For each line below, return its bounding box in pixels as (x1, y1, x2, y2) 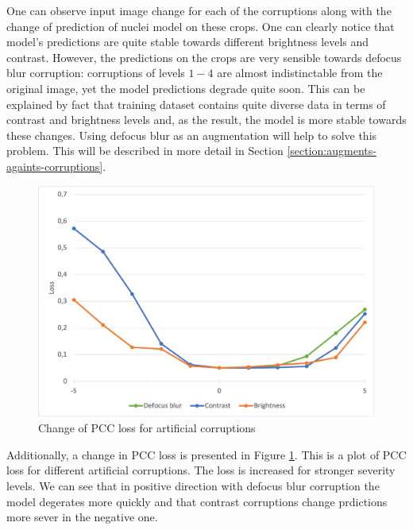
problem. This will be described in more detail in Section (6, 142, 284, 159)
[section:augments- (287, 142, 376, 159)
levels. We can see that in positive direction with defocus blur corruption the (6, 477, 380, 493)
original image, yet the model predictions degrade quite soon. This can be (6, 79, 365, 96)
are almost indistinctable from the (217, 64, 383, 81)
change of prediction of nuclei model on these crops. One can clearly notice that (6, 17, 395, 34)
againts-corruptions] (6, 157, 103, 174)
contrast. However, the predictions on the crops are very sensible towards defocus (6, 48, 402, 65)
